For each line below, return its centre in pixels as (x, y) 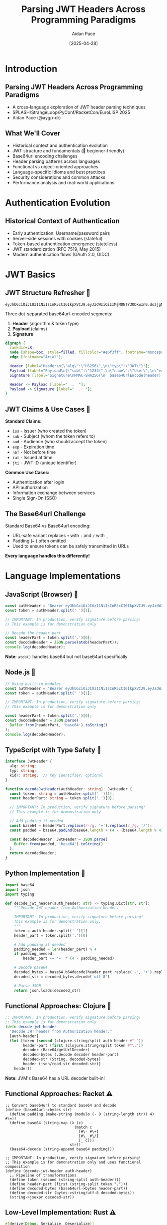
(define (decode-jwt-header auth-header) (49, 1171)
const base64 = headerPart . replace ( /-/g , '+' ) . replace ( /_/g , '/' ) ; (81, 825)
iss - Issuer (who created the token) (49, 431)
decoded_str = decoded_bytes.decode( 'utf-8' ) (62, 977)
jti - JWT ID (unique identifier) (44, 463)
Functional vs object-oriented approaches (55, 166)
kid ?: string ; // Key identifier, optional (56, 775)
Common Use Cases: (27, 473)
